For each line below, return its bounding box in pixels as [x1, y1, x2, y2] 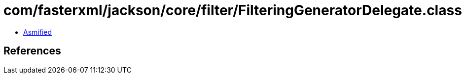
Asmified [23, 27, 52, 36]
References [3, 45, 61, 57]
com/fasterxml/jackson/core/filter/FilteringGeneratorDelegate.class [3, 2, 462, 19]
